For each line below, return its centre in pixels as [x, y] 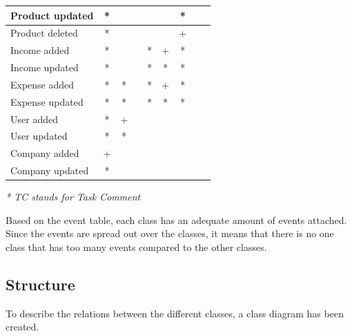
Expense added [42, 84]
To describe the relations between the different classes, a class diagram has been [175, 313]
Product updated [52, 15]
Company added [45, 153]
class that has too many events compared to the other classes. [136, 246]
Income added [40, 50]
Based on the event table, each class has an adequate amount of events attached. [176, 220]
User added [34, 119]
